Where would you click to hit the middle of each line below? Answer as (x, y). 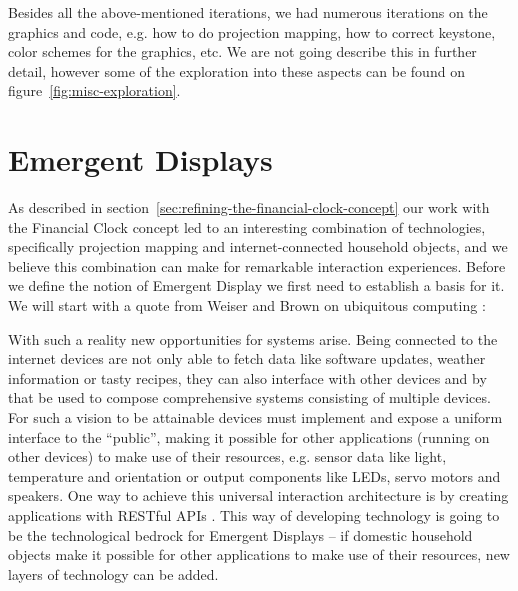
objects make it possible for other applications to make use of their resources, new (259, 554)
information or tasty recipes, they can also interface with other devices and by (247, 377)
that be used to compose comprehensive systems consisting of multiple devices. (249, 397)
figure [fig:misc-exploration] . (94, 90)
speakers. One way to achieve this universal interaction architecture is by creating (258, 495)
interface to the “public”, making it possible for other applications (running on (249, 436)
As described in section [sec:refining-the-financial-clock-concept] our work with (249, 207)
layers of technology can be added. (113, 573)
